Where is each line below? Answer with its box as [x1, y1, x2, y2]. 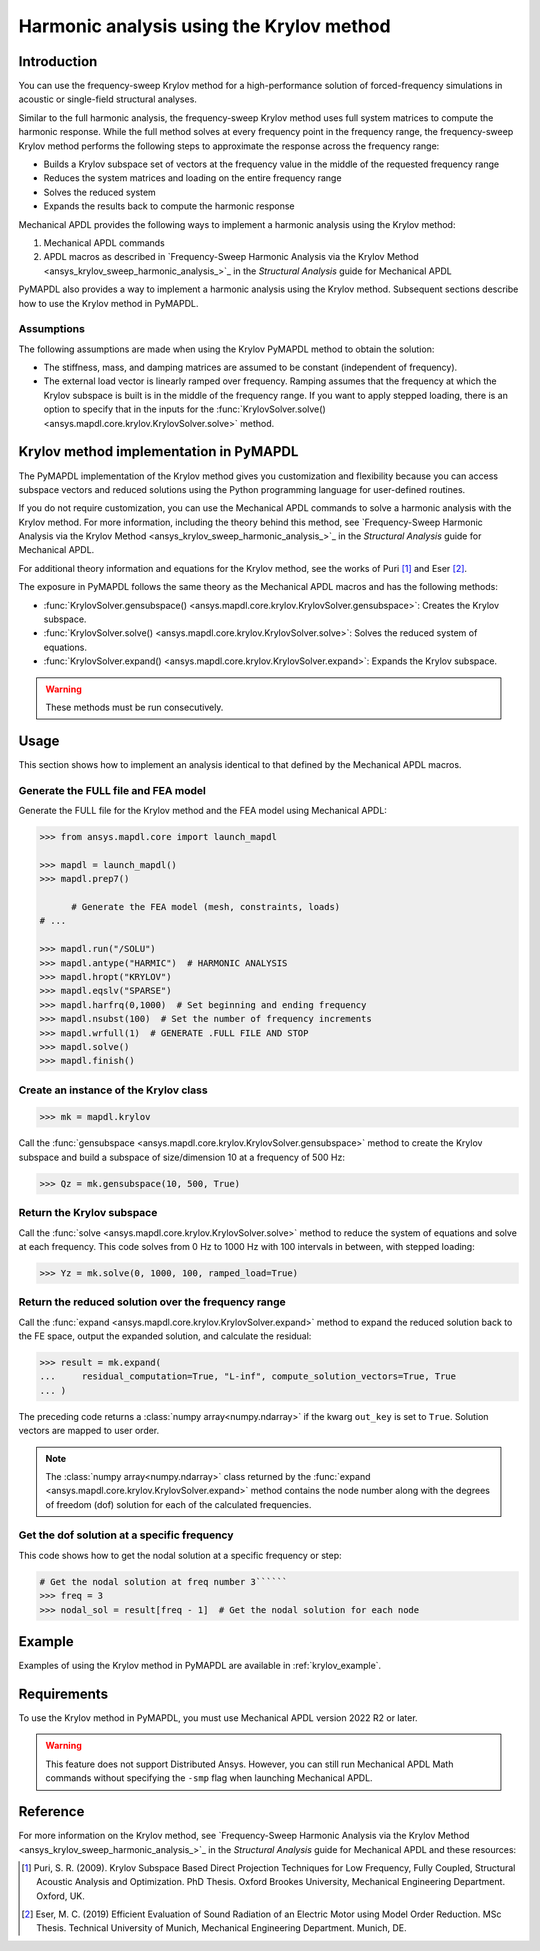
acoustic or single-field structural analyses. [18, 93, 197, 105]
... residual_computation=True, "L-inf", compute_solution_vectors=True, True [39, 1371, 457, 1382]
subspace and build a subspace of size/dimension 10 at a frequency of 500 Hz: [18, 1151, 345, 1163]
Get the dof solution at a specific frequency [18, 1528, 234, 1542]
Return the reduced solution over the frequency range [18, 1295, 287, 1309]
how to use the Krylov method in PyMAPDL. [18, 297, 199, 309]
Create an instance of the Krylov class [18, 1083, 209, 1097]
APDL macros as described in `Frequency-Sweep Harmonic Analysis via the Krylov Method [43, 251, 419, 263]
